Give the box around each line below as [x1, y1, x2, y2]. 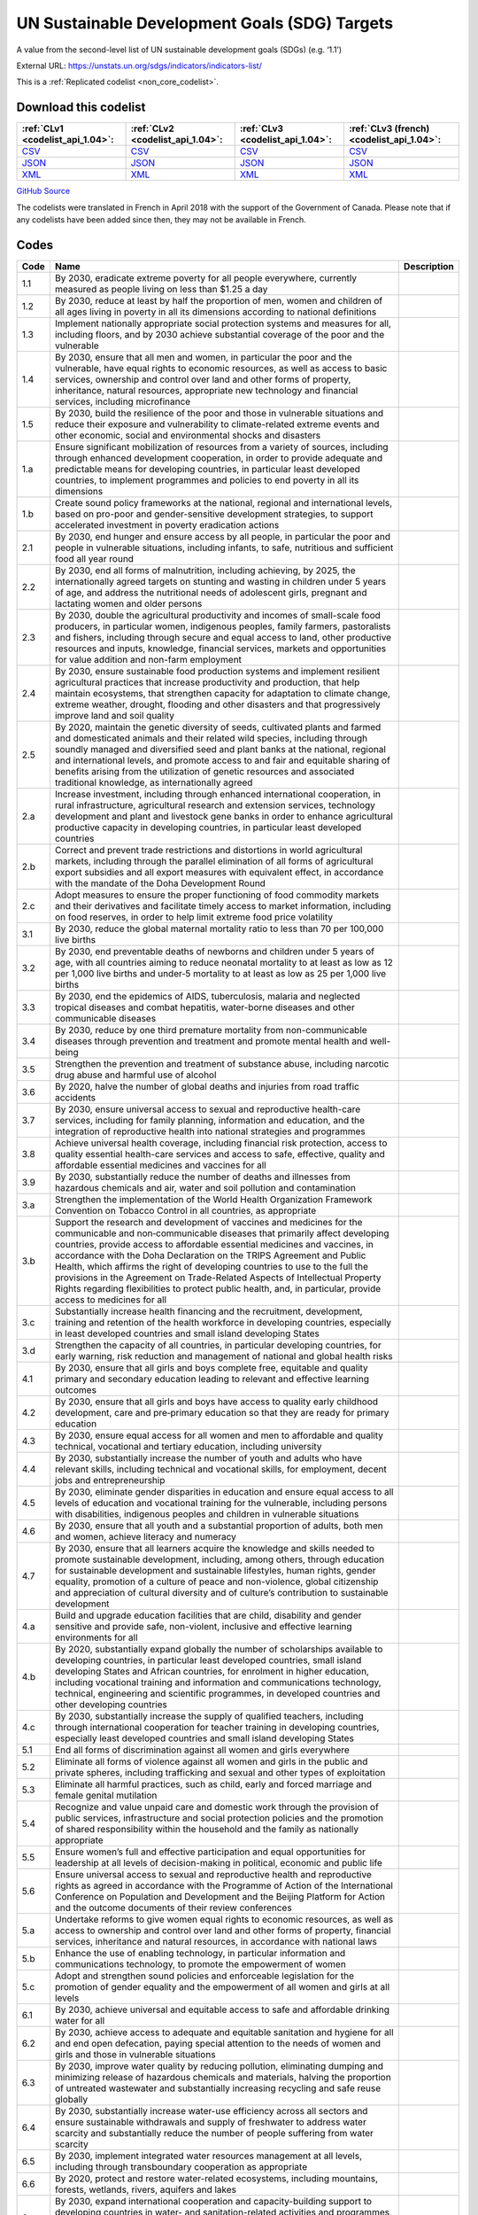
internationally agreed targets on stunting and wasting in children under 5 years [54, 575, 387, 587]
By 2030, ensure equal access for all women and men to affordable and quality [54, 1429, 384, 1442]
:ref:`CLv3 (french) [348, 122, 430, 135]
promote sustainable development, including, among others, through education [54, 1553, 385, 1566]
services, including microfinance [54, 395, 191, 408]
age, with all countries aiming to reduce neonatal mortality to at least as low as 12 [54, 956, 394, 968]
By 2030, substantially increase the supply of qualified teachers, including [54, 1710, 364, 1722]
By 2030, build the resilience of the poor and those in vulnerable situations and [54, 407, 384, 419]
